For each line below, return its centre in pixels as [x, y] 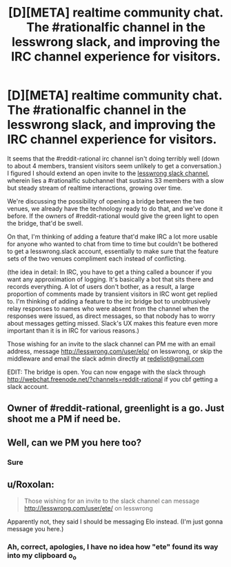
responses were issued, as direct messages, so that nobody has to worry [111, 316]
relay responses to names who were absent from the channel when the [108, 308]
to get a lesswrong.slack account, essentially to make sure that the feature [113, 251]
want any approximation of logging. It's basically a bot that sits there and [110, 279]
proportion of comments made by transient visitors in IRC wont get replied [112, 294]
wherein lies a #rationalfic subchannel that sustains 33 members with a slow [115, 180]
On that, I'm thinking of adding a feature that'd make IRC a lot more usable [113, 237]
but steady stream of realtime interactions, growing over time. [95, 188]
